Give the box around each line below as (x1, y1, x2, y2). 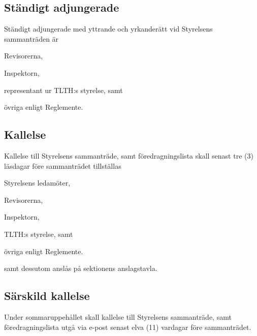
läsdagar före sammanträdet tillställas (4, 160, 121, 171)
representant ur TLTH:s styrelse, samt (4, 84, 123, 95)
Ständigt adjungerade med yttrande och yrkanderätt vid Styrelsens (4, 23, 213, 34)
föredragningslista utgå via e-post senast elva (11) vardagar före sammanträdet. (4, 321, 251, 332)
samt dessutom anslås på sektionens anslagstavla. (4, 263, 157, 273)
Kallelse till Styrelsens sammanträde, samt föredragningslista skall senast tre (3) (4, 150, 253, 161)
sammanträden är (4, 33, 59, 44)
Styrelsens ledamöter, (4, 177, 71, 188)
